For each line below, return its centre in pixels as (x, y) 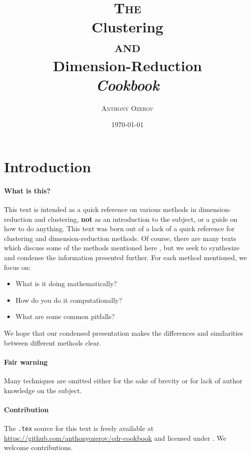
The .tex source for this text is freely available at (79, 428)
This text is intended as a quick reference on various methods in (100, 209)
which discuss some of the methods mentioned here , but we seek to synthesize (122, 248)
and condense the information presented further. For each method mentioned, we (125, 257)
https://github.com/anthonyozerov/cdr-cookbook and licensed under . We (115, 438)
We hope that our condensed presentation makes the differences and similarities (124, 333)
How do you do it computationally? (69, 300)
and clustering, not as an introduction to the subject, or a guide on (136, 219)
